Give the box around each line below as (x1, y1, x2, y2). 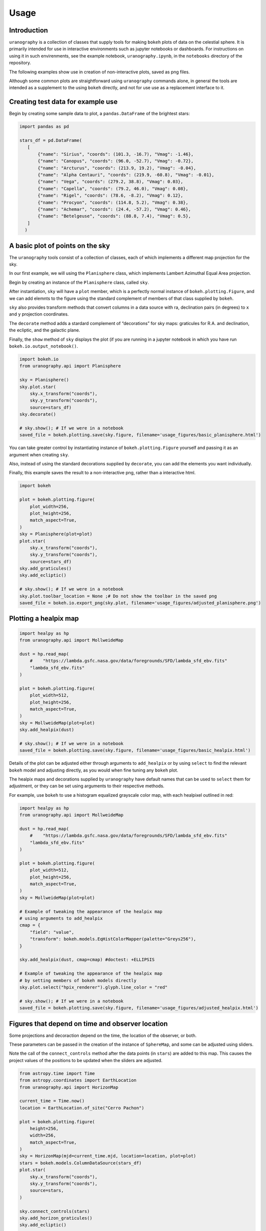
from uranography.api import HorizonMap (19, 1084, 118, 1090)
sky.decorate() (19, 412, 56, 417)
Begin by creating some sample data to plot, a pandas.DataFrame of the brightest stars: (9, 111, 190, 117)
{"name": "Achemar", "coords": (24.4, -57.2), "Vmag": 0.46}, (37, 206, 191, 212)
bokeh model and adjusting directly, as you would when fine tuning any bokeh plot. (9, 767, 178, 773)
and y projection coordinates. (9, 311, 69, 317)
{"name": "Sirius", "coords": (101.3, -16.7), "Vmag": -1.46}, (37, 151, 194, 157)
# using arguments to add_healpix (19, 916, 103, 921)
